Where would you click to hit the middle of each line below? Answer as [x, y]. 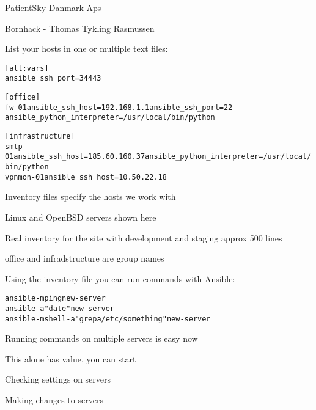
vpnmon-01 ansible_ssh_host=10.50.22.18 [86, 177]
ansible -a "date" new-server [60, 308]
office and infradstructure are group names [85, 258]
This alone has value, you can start [71, 358]
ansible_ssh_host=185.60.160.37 [79, 157]
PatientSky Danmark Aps [53, 7]
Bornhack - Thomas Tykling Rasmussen [80, 28]
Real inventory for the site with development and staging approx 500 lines [144, 237]
